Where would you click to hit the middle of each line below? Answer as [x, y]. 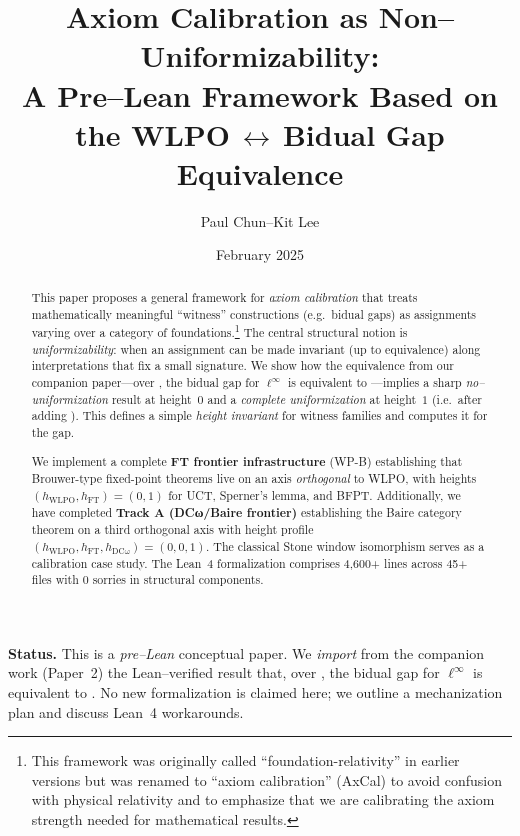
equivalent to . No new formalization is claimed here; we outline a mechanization [255, 692]
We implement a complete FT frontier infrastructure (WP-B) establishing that [247, 461]
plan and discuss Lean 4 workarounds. [126, 711]
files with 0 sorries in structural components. [147, 579]
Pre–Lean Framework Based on [277, 94]
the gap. [53, 432]
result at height [151, 398]
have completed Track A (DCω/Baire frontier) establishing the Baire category [246, 512]
